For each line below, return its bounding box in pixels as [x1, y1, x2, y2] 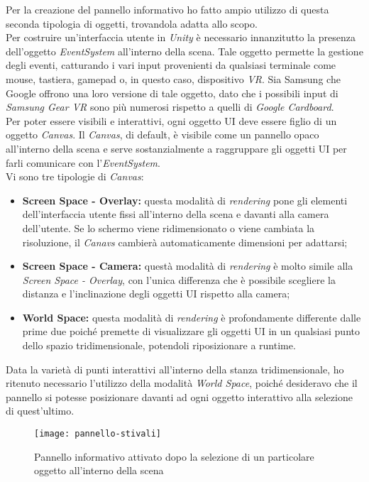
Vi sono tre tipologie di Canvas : [6, 169, 144, 184]
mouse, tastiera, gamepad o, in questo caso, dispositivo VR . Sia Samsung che [6, 71, 341, 86]
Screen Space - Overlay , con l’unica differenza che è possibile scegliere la [22, 272, 336, 287]
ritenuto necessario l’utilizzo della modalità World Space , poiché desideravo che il [6, 376, 358, 390]
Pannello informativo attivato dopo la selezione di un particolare [34, 449, 314, 464]
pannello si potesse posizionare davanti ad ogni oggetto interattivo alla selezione [6, 389, 353, 404]
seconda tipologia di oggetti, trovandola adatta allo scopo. [6, 16, 258, 31]
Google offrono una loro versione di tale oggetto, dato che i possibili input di [6, 85, 338, 100]
